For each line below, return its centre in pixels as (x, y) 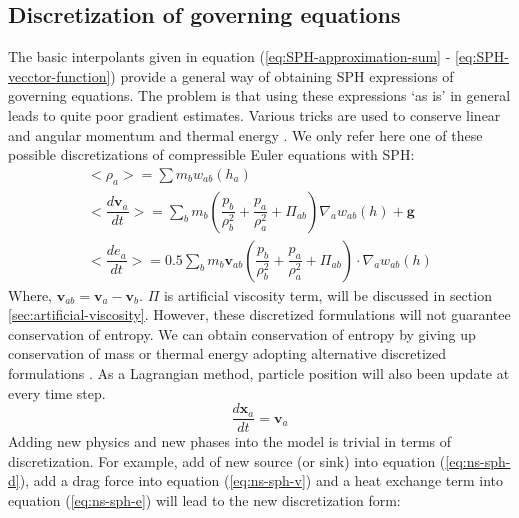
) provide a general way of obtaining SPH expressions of (282, 75)
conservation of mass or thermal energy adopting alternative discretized (227, 353)
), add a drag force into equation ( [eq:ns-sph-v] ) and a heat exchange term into (261, 480)
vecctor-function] (59, 75)
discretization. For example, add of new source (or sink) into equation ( (227, 460)
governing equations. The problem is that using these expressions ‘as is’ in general (259, 95)
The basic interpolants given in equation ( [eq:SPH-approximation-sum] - (229, 56)
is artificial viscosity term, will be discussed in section (327, 294)
